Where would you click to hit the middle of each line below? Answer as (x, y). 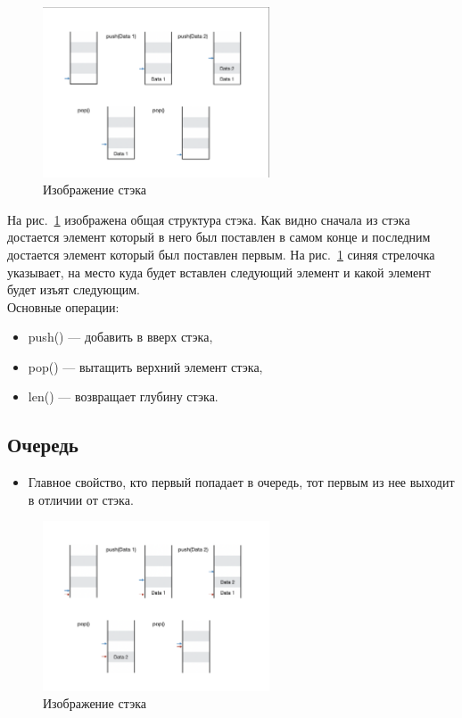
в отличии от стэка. (81, 499)
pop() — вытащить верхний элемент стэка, (145, 366)
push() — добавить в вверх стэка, (120, 337)
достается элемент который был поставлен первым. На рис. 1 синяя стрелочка (221, 254)
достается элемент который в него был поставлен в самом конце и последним (219, 237)
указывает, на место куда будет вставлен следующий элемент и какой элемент (219, 272)
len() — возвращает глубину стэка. (123, 396)
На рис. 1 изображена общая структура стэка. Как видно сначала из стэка (209, 219)
